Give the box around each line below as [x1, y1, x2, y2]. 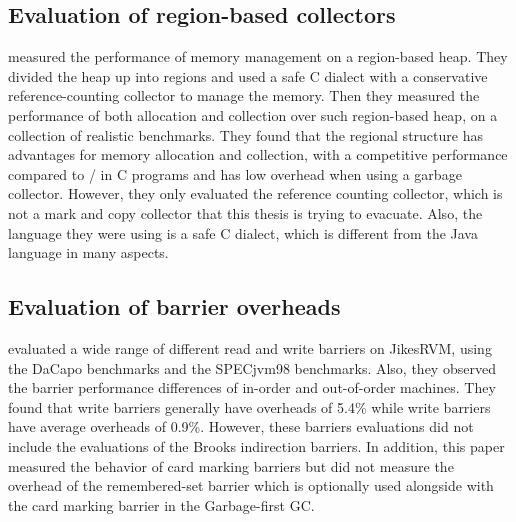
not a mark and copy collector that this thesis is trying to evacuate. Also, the [8, 202, 483, 223]
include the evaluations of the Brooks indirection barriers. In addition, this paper [8, 435, 505, 456]
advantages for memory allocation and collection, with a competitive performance [8, 144, 508, 165]
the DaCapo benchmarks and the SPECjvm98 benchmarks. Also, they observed [8, 357, 496, 378]
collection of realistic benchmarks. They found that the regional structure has [8, 124, 483, 145]
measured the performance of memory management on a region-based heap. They [8, 46, 508, 67]
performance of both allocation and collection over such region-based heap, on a [8, 104, 498, 125]
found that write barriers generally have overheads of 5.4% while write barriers [8, 396, 491, 417]
